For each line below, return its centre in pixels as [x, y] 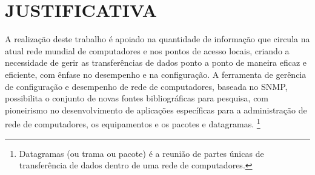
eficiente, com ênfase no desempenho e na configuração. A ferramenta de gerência [156, 74]
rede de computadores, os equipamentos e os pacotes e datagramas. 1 [133, 123]
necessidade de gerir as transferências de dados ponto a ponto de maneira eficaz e [156, 62]
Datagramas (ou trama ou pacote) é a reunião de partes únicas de [141, 153]
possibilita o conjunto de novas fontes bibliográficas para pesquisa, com [137, 98]
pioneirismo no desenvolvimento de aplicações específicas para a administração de [156, 110]
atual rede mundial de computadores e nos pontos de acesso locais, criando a [147, 50]
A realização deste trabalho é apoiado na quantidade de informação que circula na [157, 39]
